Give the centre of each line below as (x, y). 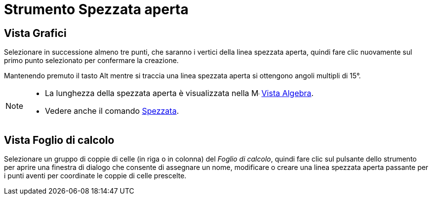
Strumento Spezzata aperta (96, 9)
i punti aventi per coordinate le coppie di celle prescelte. (95, 176)
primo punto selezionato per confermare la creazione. (91, 61)
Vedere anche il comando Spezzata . (112, 111)
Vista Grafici (35, 33)
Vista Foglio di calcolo (59, 140)
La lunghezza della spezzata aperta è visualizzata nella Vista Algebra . (179, 93)
